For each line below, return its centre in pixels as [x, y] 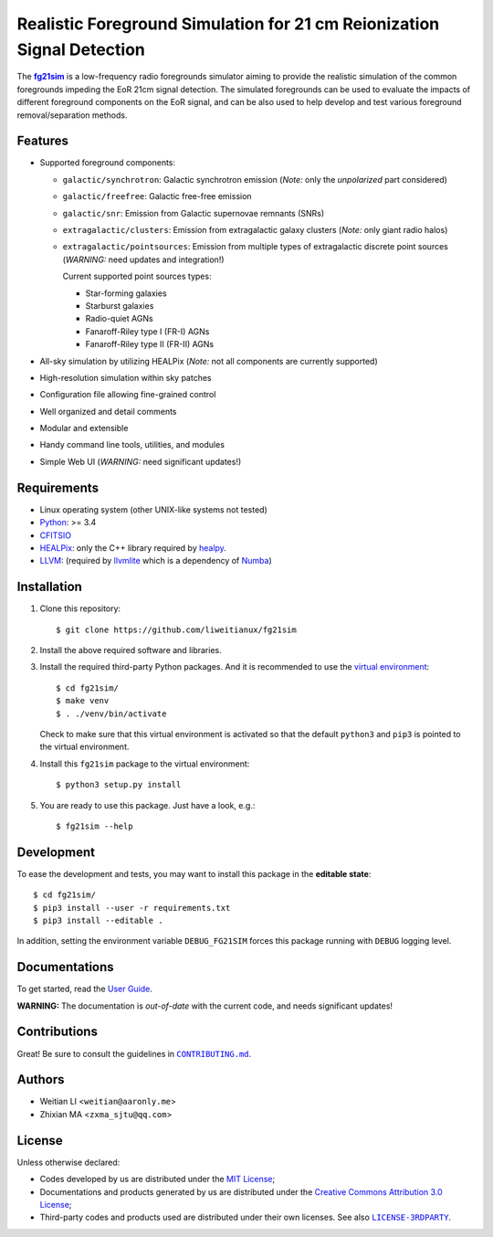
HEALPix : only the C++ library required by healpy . [133, 547]
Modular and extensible [84, 428]
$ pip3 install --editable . [98, 920]
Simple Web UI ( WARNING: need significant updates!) [141, 461]
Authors [41, 1079]
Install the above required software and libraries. [131, 650]
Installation [49, 587]
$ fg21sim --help [94, 826]
